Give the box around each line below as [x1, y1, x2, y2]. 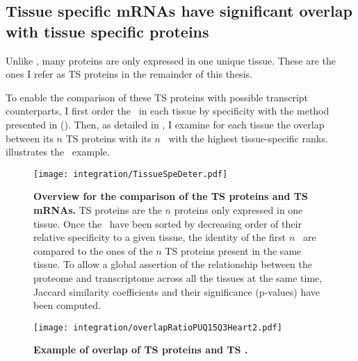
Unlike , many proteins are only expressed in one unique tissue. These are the [6, 53, 336, 67]
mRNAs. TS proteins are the [33, 203, 162, 217]
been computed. [33, 298, 101, 312]
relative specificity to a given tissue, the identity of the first [33, 230, 286, 244]
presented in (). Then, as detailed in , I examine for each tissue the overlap [6, 117, 325, 131]
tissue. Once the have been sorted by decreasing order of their [33, 216, 302, 230]
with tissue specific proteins [6, 20, 209, 42]
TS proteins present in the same [165, 243, 302, 258]
